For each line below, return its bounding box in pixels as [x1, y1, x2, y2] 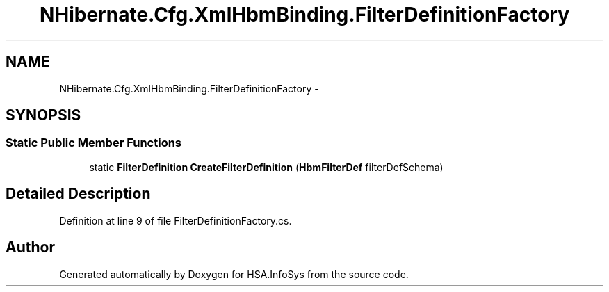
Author [6, 238, 55, 257]
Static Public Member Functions [6, 136, 182, 150]
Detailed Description [6, 185, 151, 203]
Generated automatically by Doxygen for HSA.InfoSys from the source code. [59, 268, 409, 280]
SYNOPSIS [6, 106, 81, 124]
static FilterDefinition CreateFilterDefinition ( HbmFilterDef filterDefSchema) [89, 161, 444, 173]
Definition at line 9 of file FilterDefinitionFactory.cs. [59, 214, 292, 227]
